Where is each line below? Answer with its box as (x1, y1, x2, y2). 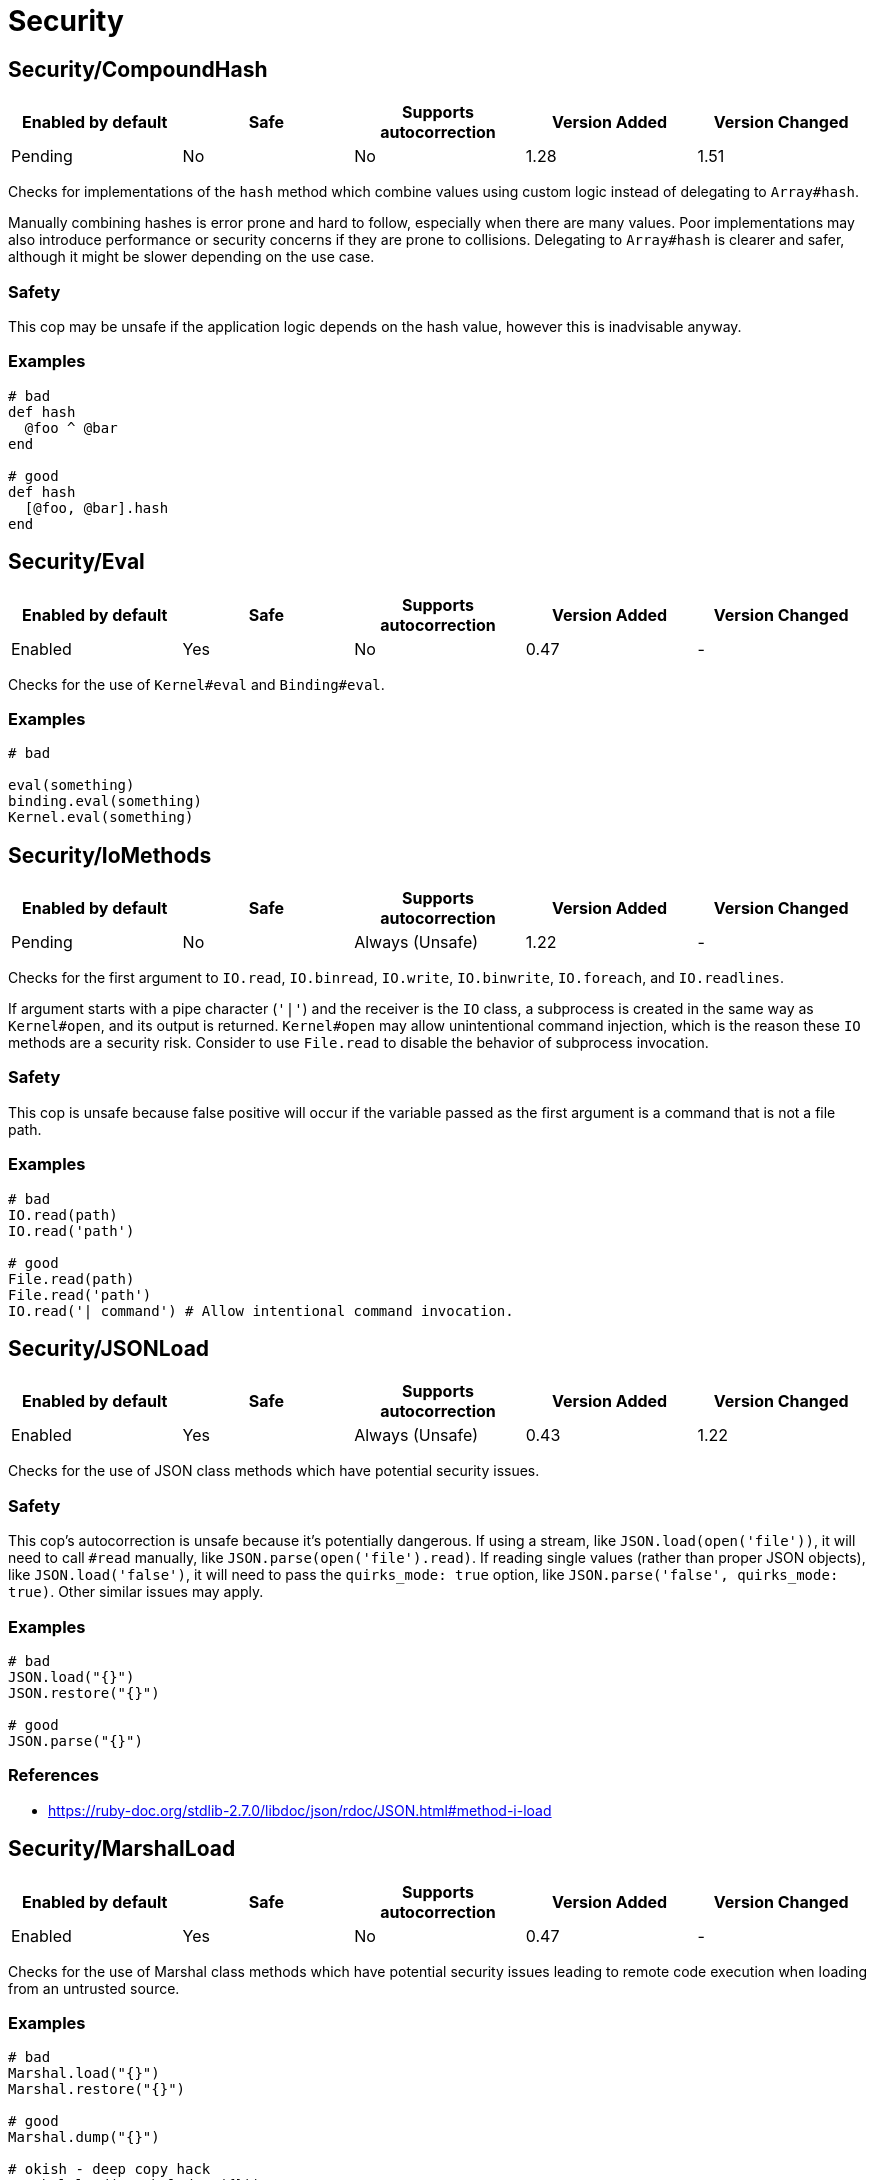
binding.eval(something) (8, 793, 202, 810)
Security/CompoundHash (8, 56, 268, 82)
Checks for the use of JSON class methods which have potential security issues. (8, 1462, 540, 1480)
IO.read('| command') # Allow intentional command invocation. (8, 1302, 514, 1319)
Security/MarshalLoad (8, 1836, 236, 1862)
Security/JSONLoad (8, 1336, 210, 1362)
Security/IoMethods (8, 842, 212, 868)
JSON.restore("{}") (8, 1684, 160, 1701)
